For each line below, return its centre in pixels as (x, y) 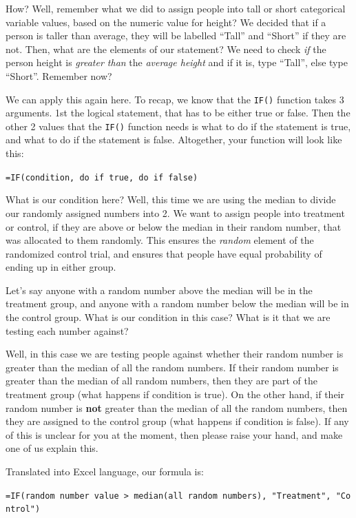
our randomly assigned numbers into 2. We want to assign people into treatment (175, 213)
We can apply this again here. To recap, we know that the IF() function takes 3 (175, 99)
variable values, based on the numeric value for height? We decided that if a (166, 22)
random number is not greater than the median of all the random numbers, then (177, 407)
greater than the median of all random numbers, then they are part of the (161, 381)
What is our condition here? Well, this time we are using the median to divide (171, 199)
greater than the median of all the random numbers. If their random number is (172, 367)
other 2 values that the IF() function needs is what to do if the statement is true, (178, 126)
